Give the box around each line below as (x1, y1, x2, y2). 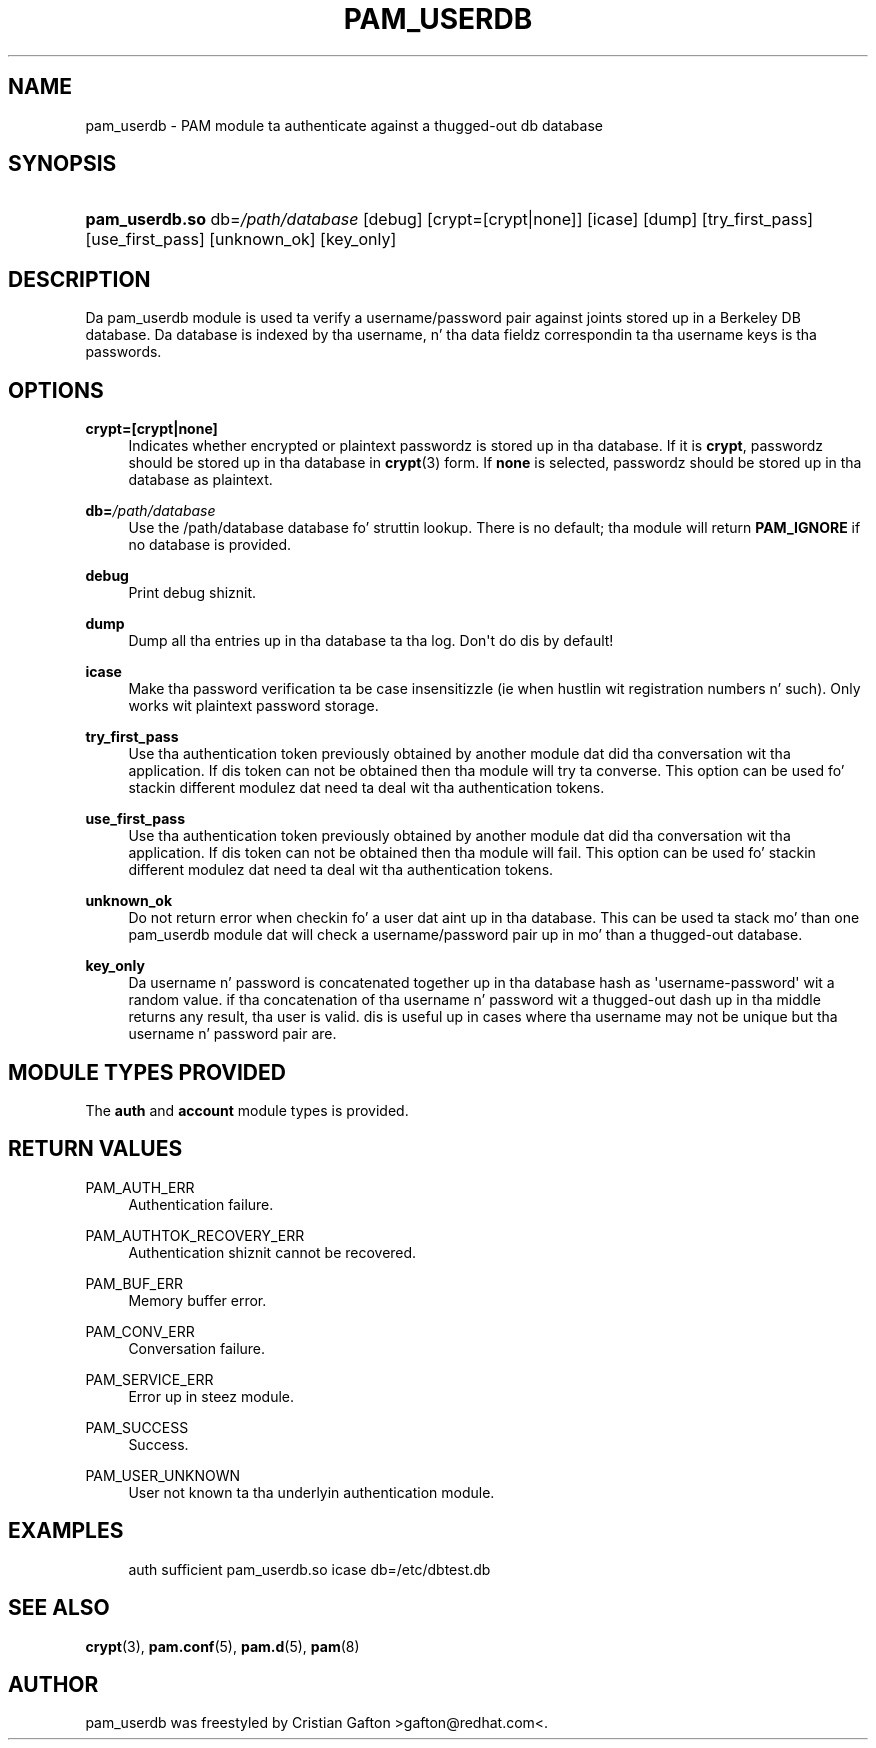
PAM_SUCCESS (85, 1418, 189, 1436)
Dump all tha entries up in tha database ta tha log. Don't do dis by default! (128, 632, 614, 650)
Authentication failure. (128, 1195, 274, 1213)
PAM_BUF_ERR (85, 1274, 184, 1292)
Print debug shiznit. (128, 584, 257, 602)
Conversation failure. (128, 1339, 266, 1357)
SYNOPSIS (8, 151, 117, 177)
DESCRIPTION (8, 266, 151, 292)
